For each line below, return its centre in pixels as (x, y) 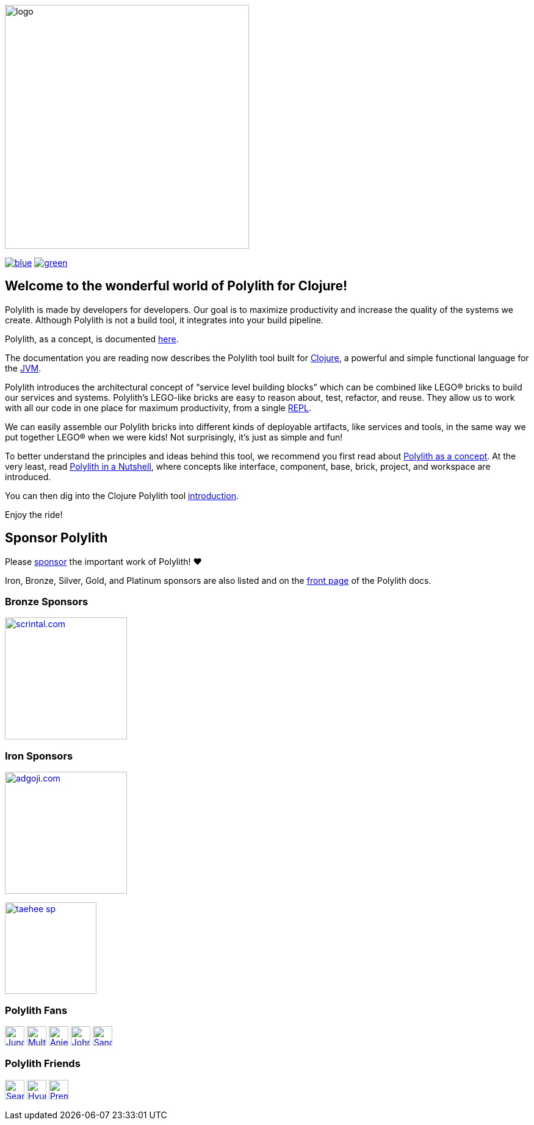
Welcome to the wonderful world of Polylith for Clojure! (176, 286)
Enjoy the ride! (34, 514)
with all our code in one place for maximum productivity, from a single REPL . (158, 408)
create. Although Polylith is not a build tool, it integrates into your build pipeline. (164, 320)
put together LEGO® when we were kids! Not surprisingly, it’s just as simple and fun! (174, 437)
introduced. (28, 476)
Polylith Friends (43, 1064)
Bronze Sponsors (47, 602)
